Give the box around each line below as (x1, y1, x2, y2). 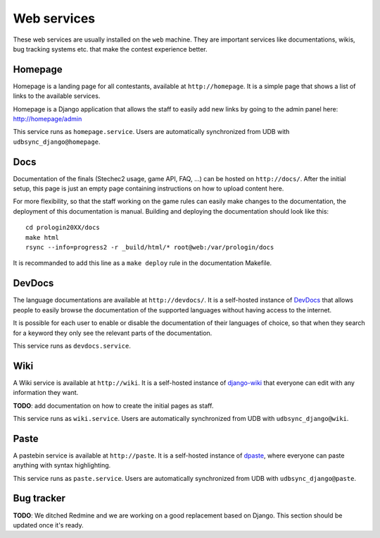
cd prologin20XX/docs (25, 224, 100, 232)
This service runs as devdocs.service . (13, 341, 132, 350)
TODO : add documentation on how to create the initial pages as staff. (13, 401, 214, 410)
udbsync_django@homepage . (13, 137, 101, 146)
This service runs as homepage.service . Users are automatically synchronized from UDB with (13, 128, 290, 136)
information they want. (13, 389, 79, 397)
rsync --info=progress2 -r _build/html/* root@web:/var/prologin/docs (25, 243, 274, 252)
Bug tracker (13, 492, 66, 504)
